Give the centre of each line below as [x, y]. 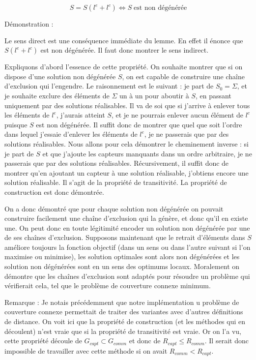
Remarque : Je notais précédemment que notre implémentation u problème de [122, 302]
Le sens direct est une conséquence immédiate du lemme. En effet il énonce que [124, 40]
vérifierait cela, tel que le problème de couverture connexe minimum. [108, 285]
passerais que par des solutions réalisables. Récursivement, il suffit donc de [117, 163]
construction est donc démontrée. [54, 192]
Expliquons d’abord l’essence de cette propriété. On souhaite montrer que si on [124, 67]
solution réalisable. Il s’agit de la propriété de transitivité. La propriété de [116, 182]
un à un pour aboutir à [154, 95]
